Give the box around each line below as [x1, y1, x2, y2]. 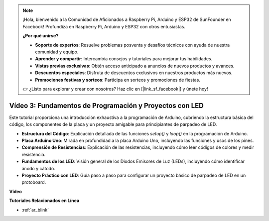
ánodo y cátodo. [21, 165, 56, 171]
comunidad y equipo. [35, 49, 79, 55]
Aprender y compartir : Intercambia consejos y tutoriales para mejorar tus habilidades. [35, 56, 213, 62]
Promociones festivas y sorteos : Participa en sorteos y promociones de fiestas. [35, 77, 200, 83]
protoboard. [21, 179, 46, 185]
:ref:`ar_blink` [21, 207, 49, 213]
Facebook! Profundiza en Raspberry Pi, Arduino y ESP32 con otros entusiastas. [22, 23, 185, 29]
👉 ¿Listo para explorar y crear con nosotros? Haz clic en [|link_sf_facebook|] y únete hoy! [22, 86, 208, 92]
